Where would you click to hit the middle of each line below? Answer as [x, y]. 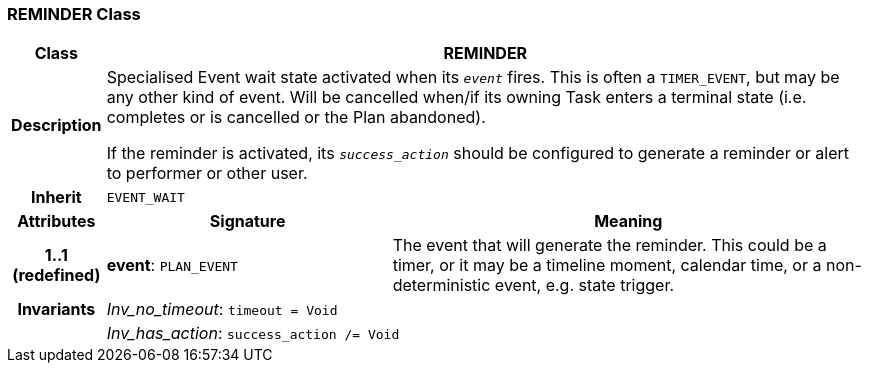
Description [56, 125]
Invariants [56, 309]
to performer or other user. [207, 173]
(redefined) [56, 275]
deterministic [441, 285]
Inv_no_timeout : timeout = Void [222, 309]
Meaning [628, 221]
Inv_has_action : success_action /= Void [253, 333]
